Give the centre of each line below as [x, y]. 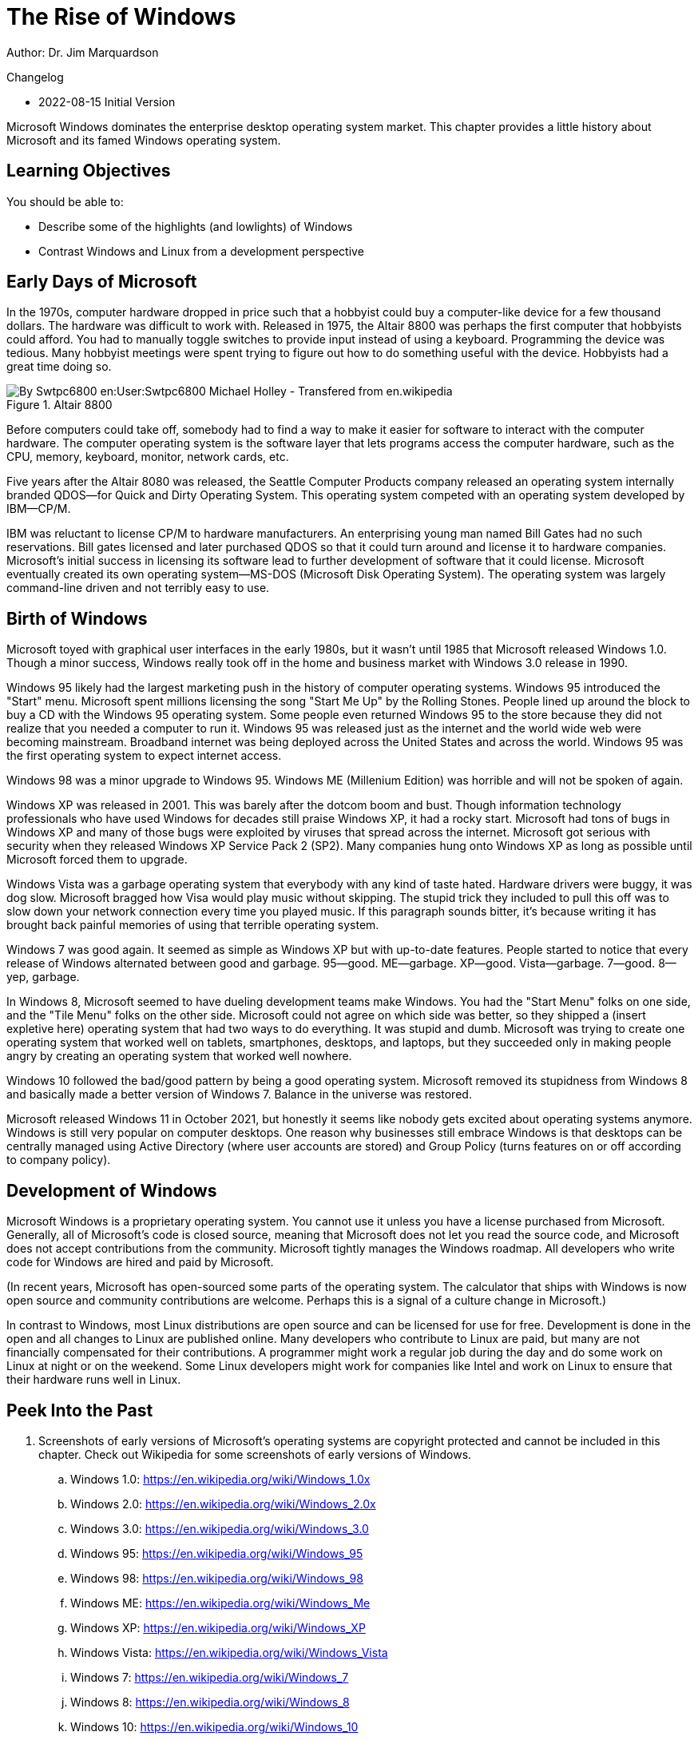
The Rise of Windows [121, 17]
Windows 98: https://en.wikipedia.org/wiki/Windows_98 [217, 1578]
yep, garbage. [43, 977]
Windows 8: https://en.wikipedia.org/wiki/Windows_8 [210, 1702]
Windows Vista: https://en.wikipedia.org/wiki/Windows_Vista [229, 1652]
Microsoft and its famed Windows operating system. [144, 140]
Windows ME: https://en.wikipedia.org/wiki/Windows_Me [220, 1603]
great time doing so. [59, 367]
